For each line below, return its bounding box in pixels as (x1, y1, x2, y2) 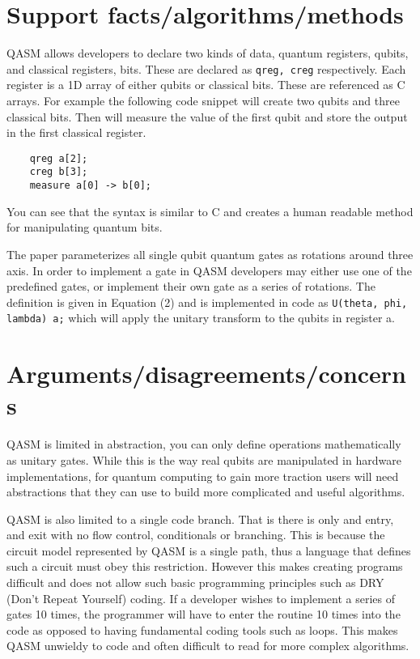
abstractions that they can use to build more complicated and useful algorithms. (6, 483, 405, 500)
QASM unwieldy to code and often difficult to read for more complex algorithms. (6, 637, 409, 654)
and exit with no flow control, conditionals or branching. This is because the (6, 526, 385, 543)
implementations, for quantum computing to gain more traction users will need (6, 467, 399, 484)
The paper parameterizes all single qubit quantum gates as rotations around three (6, 245, 414, 262)
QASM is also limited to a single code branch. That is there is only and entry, (6, 510, 394, 527)
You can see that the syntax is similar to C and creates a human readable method (6, 202, 414, 219)
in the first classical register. (6, 124, 146, 141)
